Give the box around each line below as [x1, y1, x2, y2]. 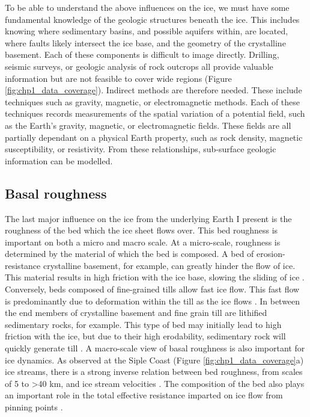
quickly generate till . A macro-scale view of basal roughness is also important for [5, 342, 305, 354]
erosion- [257, 247, 285, 260]
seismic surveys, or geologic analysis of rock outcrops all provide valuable [5, 60, 273, 72]
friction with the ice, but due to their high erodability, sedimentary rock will [5, 330, 286, 342]
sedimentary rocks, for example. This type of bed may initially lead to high [5, 318, 282, 330]
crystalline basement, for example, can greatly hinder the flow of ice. [43, 259, 296, 271]
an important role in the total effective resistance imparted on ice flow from [5, 389, 283, 401]
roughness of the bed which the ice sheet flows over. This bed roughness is [5, 224, 278, 236]
